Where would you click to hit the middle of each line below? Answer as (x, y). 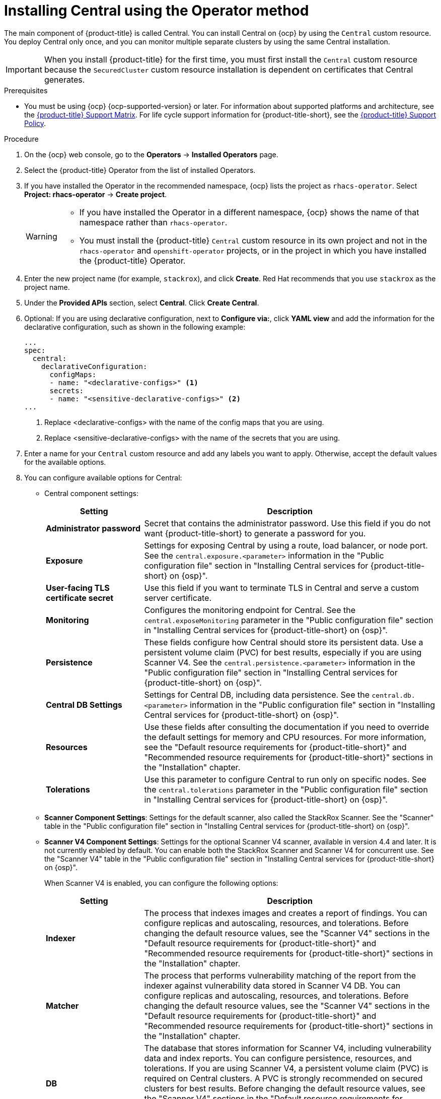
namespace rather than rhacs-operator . (153, 222)
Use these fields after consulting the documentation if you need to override (287, 727)
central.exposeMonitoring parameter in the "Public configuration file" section (289, 620)
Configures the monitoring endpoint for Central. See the (250, 610)
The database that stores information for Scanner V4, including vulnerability (288, 1048)
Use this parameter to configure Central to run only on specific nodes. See (285, 779)
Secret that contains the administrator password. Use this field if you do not (287, 523)
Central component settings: (91, 493)
